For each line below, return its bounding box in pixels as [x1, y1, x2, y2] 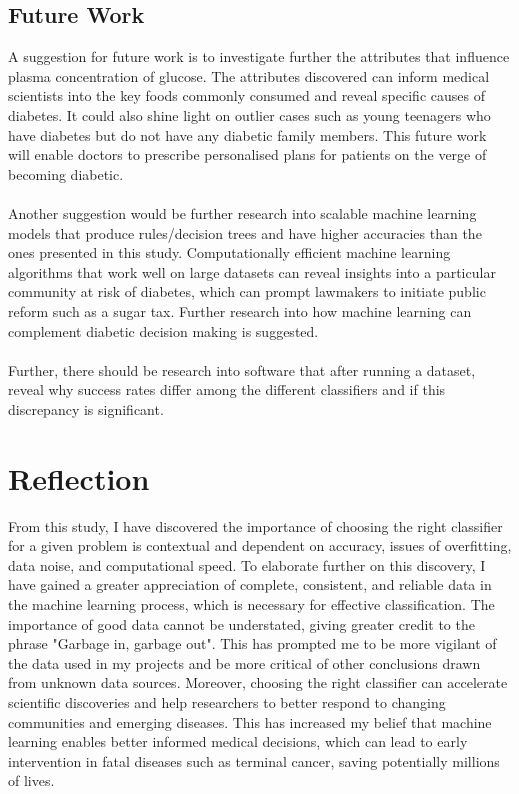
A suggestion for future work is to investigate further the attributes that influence [8, 46, 510, 67]
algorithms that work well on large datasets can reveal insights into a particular [8, 261, 496, 282]
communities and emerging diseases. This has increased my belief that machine [8, 711, 492, 732]
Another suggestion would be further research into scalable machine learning [8, 202, 477, 223]
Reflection [8, 457, 150, 498]
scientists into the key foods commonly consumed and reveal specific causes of [8, 85, 485, 106]
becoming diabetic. [8, 163, 124, 184]
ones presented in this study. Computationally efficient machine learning [8, 242, 451, 263]
